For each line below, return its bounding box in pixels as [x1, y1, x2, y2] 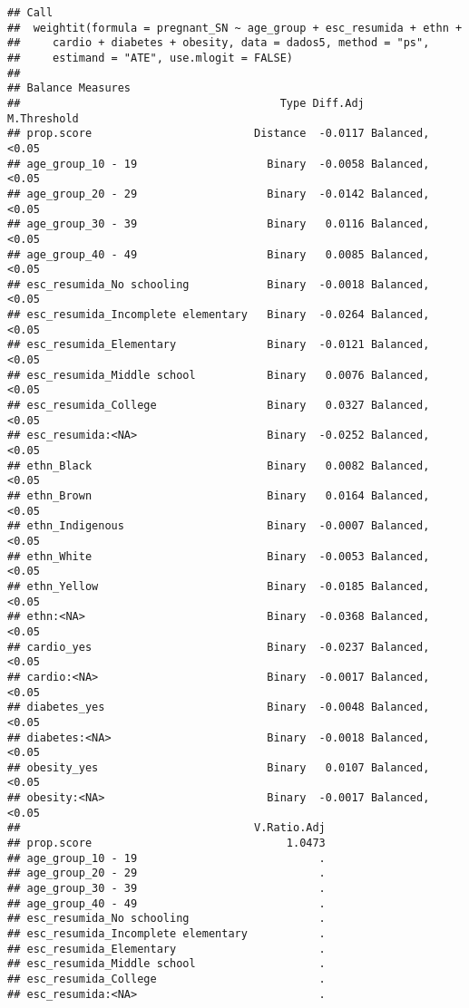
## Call [7, 6, 54, 19]
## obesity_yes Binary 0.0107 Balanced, [7, 761, 430, 774]
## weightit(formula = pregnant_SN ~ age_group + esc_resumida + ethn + [7, 21, 463, 34]
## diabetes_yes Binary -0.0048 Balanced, [7, 701, 430, 714]
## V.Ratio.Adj [7, 821, 326, 835]
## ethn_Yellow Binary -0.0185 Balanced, [7, 579, 430, 593]
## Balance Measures [7, 82, 132, 95]
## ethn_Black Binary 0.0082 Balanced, [7, 459, 430, 472]
